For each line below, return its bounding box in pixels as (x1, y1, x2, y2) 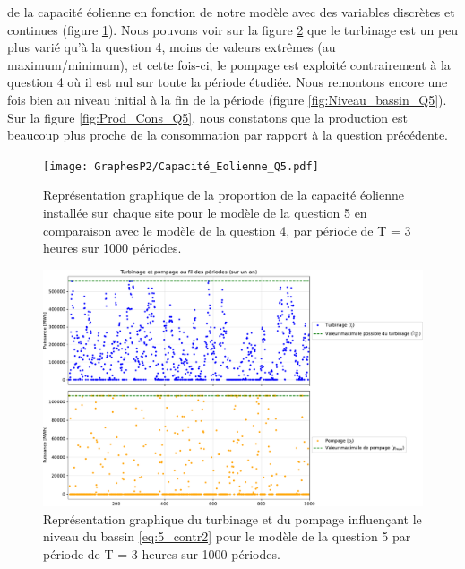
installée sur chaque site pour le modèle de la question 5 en (43, 203, 367, 221)
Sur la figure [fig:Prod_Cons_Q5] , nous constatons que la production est (7, 108, 408, 126)
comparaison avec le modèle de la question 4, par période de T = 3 (43, 220, 411, 239)
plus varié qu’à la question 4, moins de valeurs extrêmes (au (7, 38, 336, 56)
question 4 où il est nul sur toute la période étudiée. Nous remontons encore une (7, 73, 448, 91)
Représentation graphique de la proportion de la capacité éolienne (43, 185, 404, 204)
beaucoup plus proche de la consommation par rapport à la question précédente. (7, 125, 448, 144)
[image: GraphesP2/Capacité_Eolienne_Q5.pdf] (43, 159, 319, 173)
